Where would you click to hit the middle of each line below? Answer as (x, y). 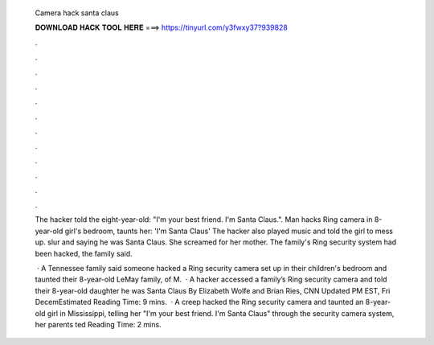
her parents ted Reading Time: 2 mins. (98, 324)
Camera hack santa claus (77, 13)
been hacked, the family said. (84, 253)
